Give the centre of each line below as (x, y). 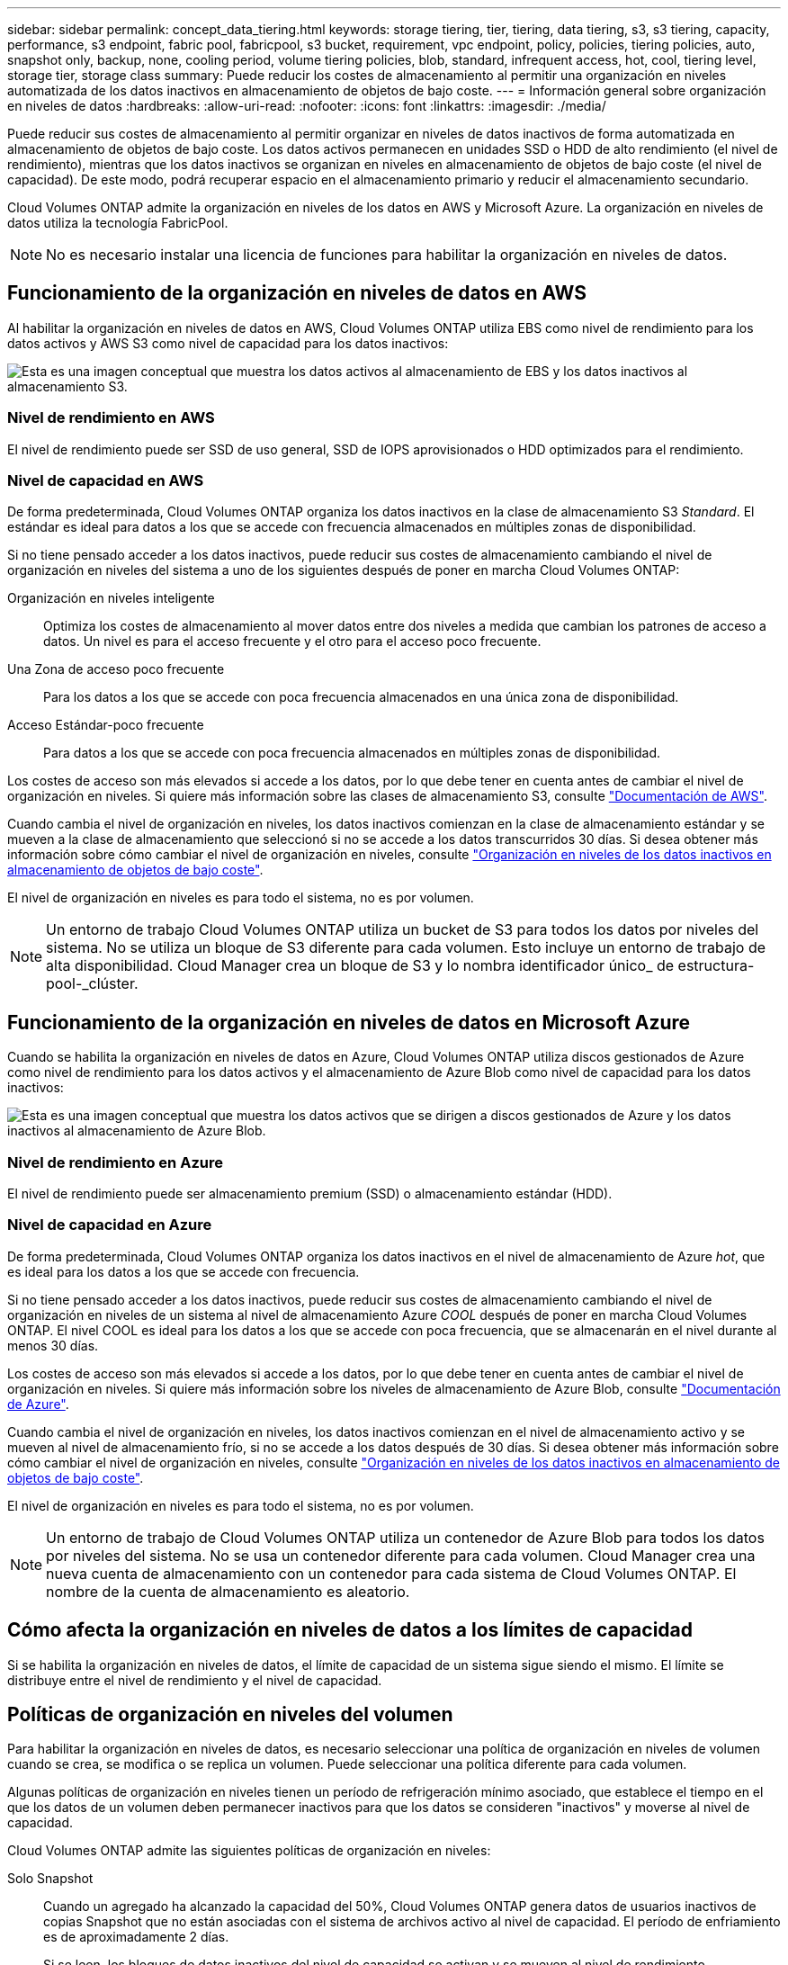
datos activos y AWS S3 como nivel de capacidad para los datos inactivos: (228, 343)
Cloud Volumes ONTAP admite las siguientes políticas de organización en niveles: (249, 1851)
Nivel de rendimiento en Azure (115, 1162)
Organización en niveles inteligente (111, 598)
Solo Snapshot (50, 1879)
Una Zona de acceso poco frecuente (116, 669)
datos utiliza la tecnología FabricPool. (118, 223)
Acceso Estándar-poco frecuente (106, 725)
